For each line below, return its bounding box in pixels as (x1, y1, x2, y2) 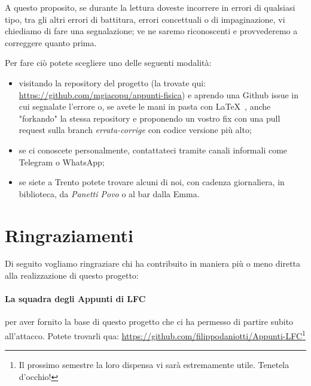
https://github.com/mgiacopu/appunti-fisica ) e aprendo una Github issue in (19, 88, 298, 101)
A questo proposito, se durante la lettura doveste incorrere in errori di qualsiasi (5, 1, 295, 13)
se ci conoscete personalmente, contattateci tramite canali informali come (19, 143, 288, 156)
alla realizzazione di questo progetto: (5, 269, 139, 282)
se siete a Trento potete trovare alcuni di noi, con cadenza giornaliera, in (19, 176, 285, 188)
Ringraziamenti (5, 222, 133, 247)
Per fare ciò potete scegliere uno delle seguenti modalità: (5, 56, 212, 69)
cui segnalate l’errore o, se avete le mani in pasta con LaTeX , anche (19, 100, 271, 113)
